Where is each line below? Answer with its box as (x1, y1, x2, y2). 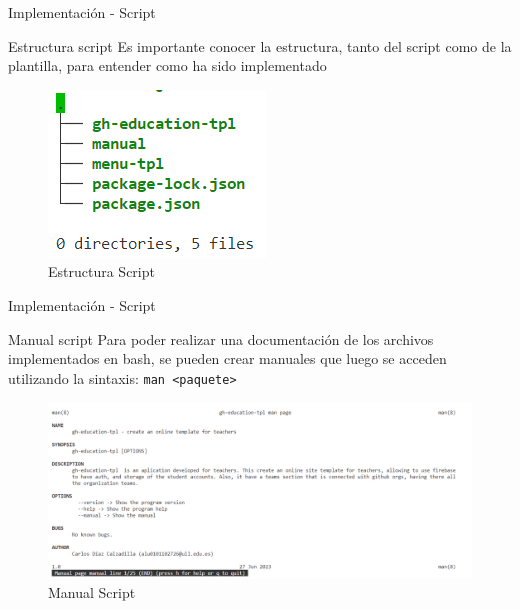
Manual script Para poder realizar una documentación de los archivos (8, 328, 434, 349)
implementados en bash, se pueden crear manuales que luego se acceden (8, 348, 447, 369)
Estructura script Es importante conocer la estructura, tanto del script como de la (8, 35, 512, 56)
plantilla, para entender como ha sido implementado (8, 55, 327, 76)
